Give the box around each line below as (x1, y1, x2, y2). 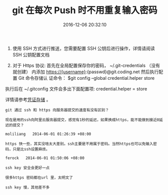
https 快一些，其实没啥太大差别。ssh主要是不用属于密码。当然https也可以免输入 (5, 141, 153, 147)
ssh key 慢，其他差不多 (5, 185, 50, 190)
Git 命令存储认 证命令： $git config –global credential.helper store (18, 75, 155, 81)
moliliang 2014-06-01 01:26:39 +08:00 (5, 131, 92, 136)
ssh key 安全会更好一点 (5, 165, 50, 170)
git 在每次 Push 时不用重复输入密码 (12, 5, 158, 16)
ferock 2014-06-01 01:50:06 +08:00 (5, 155, 85, 161)
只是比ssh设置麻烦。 (12, 147, 50, 152)
